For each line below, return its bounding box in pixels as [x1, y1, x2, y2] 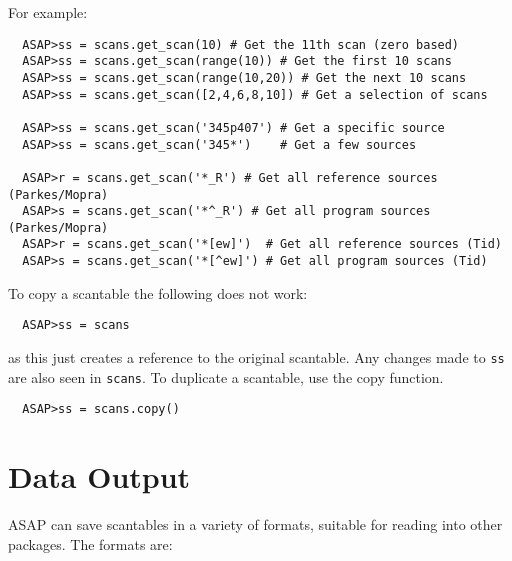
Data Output [8, 456, 191, 497]
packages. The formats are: [8, 533, 173, 554]
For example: [8, 2, 88, 22]
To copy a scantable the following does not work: [8, 282, 308, 303]
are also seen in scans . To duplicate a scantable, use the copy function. [8, 366, 444, 387]
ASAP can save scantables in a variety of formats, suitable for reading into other [8, 514, 503, 535]
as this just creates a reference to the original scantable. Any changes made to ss [8, 347, 505, 368]
